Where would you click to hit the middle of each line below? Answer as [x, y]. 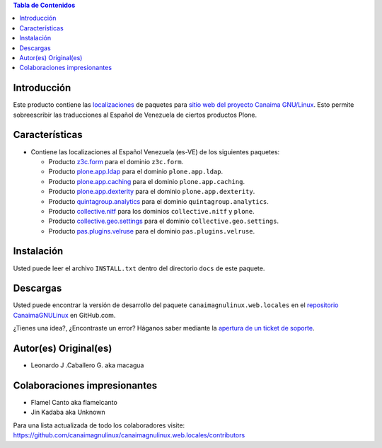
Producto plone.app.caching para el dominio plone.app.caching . [147, 181]
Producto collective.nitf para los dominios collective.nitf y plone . [151, 211]
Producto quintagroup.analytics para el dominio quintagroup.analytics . [158, 201]
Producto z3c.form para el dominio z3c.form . [116, 161]
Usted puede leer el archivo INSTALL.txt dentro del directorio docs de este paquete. [139, 268]
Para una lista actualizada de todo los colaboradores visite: [99, 425]
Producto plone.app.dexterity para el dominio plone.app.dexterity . [152, 192]
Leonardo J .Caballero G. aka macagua [87, 365]
